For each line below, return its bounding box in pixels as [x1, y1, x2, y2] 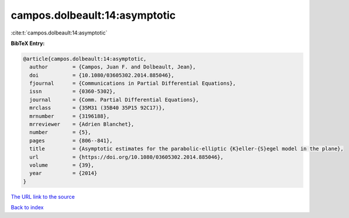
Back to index [11, 204, 44, 211]
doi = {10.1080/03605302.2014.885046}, [29, 72, 175, 78]
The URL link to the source [11, 193, 75, 200]
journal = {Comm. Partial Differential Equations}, [29, 96, 199, 103]
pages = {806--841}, [29, 137, 113, 144]
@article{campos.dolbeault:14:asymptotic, [23, 56, 147, 62]
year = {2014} [29, 170, 98, 177]
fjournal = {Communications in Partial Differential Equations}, [29, 80, 236, 87]
